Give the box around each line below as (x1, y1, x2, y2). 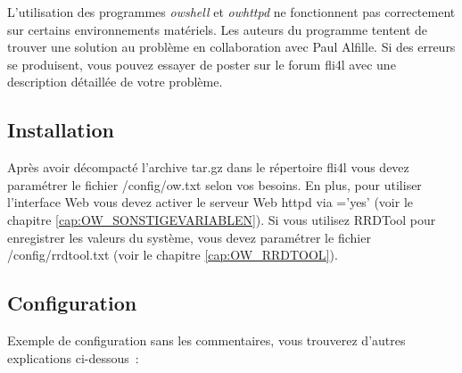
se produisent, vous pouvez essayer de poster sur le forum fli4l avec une (7, 54, 396, 73)
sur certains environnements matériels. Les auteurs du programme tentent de (7, 20, 428, 38)
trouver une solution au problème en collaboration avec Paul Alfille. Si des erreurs (7, 37, 456, 56)
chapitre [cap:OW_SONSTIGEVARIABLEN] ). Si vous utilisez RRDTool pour (7, 210, 436, 228)
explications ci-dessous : (7, 348, 139, 367)
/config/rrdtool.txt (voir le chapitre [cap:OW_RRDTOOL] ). (7, 245, 338, 264)
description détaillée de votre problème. (7, 72, 223, 91)
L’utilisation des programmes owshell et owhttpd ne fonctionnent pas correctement (7, 3, 456, 21)
